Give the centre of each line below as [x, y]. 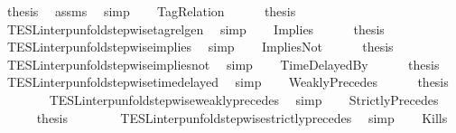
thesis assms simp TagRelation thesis [151, 11]
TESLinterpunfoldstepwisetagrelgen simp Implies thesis [195, 28]
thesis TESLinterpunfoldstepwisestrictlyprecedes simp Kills [242, 117]
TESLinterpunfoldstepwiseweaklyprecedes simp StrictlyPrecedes [244, 99]
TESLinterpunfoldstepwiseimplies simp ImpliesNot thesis [200, 47]
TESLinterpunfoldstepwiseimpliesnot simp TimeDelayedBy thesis [223, 64]
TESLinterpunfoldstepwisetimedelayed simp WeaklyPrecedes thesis [228, 82]
